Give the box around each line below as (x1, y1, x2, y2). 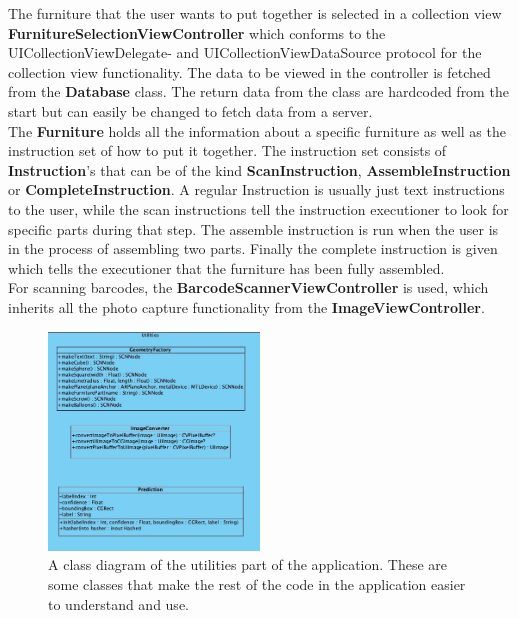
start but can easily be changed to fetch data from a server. (8, 100, 373, 121)
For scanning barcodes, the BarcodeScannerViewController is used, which (8, 277, 489, 298)
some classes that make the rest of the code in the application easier (48, 574, 466, 594)
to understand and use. (48, 593, 189, 614)
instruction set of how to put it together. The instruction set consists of (8, 140, 447, 161)
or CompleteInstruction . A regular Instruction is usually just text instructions (8, 179, 505, 200)
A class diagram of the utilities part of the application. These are (48, 554, 448, 575)
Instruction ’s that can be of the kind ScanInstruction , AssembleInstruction (8, 159, 511, 180)
